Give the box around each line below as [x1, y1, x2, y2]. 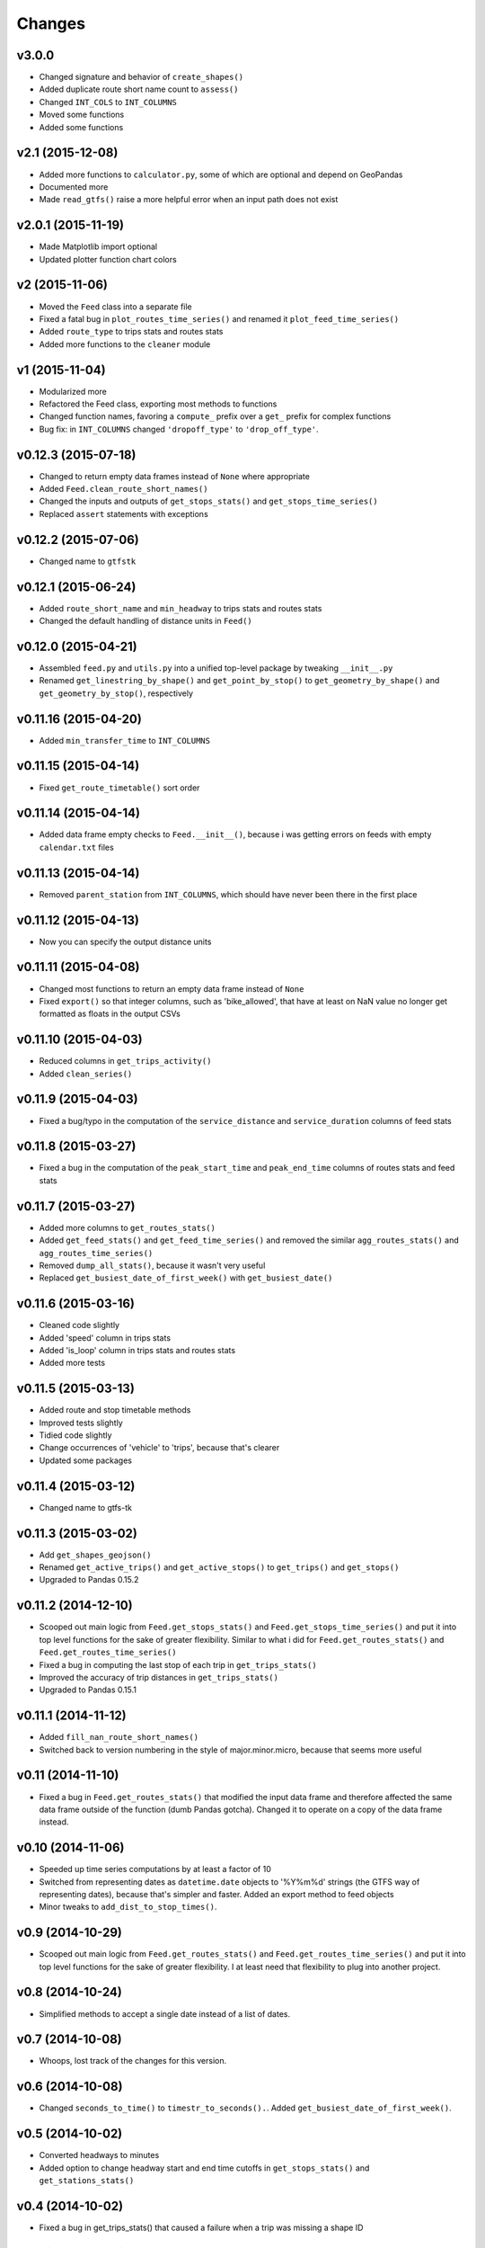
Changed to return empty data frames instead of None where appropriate [39, 470, 310, 481]
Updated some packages [39, 1455, 132, 1466]
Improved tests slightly [39, 1417, 123, 1428]
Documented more [39, 181, 109, 192]
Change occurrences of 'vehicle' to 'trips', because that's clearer [39, 1442, 280, 1453]
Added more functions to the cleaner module [39, 338, 211, 350]
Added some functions [39, 121, 124, 132]
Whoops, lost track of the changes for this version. [39, 2056, 227, 2066]
